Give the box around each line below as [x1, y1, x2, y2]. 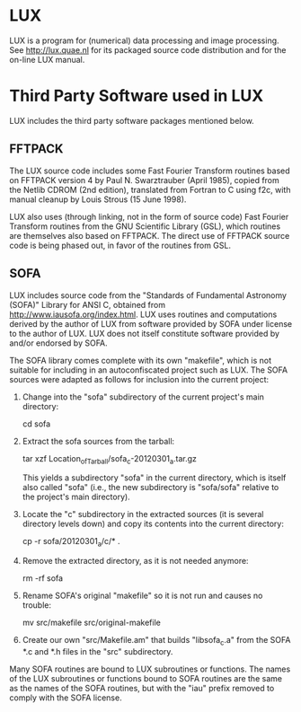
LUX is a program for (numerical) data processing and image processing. [9, 35, 280, 46]
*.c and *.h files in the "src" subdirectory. [22, 646, 173, 656]
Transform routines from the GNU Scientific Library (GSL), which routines [9, 221, 281, 232]
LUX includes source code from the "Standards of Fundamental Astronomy [9, 289, 288, 301]
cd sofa [22, 418, 51, 429]
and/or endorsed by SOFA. [9, 338, 108, 348]
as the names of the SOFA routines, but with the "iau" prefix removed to [9, 682, 275, 693]
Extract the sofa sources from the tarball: [22, 435, 175, 446]
